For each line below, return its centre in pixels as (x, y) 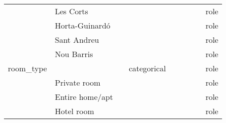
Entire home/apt (84, 97)
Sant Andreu (77, 40)
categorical (147, 68)
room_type (28, 68)
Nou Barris (74, 54)
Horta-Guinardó (83, 25)
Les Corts (71, 11)
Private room (78, 82)
